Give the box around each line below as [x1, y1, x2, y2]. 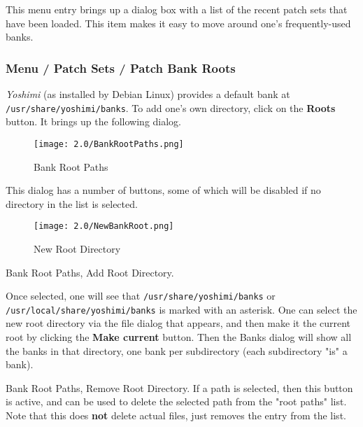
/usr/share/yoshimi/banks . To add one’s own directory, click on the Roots [6, 100, 336, 115]
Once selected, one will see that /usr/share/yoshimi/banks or [6, 288, 276, 303]
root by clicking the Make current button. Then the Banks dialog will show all [6, 330, 352, 344]
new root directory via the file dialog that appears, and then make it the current [6, 316, 351, 330]
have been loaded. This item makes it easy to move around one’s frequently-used [6, 15, 351, 30]
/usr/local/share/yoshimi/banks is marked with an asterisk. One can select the [6, 302, 357, 316]
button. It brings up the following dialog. [6, 114, 182, 129]
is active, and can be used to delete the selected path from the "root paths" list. [6, 394, 347, 409]
